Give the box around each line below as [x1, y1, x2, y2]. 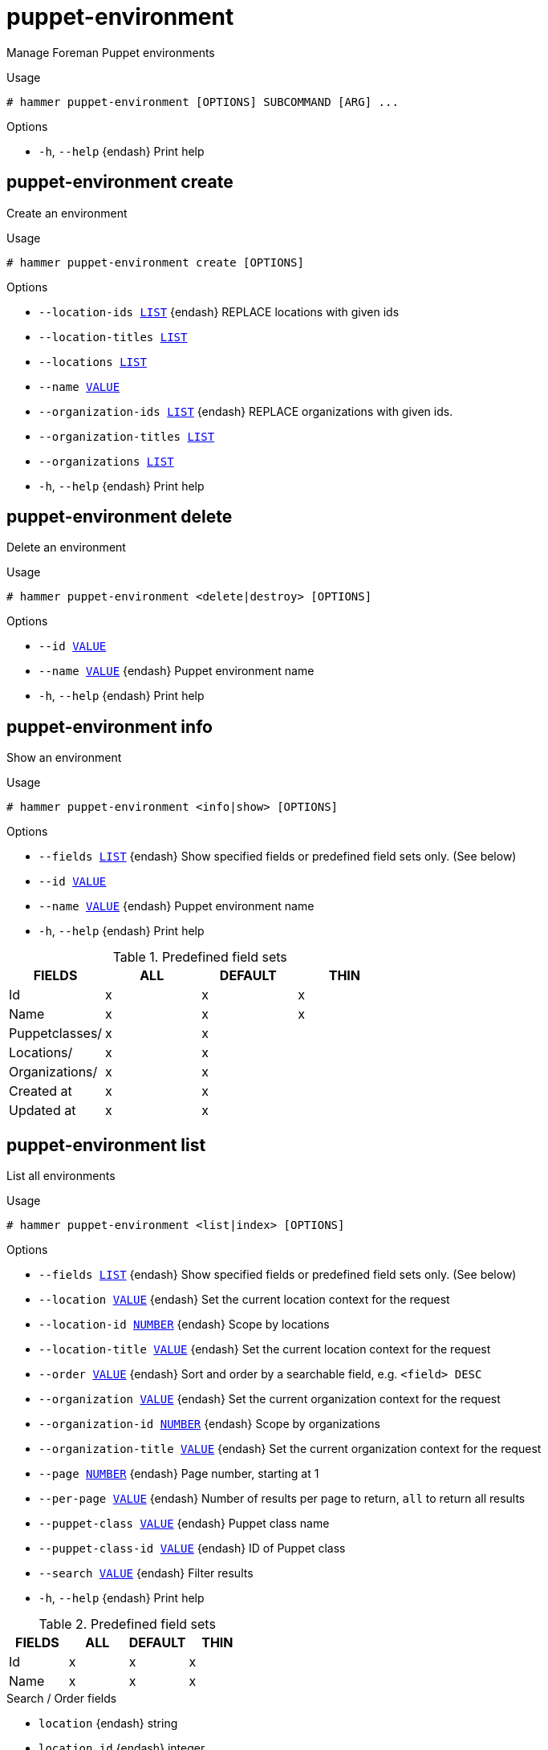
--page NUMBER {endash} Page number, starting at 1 [39, 1467, 319, 1481]
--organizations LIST [39, 454, 174, 468]
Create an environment [6, 206, 128, 220]
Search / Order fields [6, 1691, 117, 1706]
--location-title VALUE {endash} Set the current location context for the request [39, 1342, 491, 1357]
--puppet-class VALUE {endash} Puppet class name [39, 1516, 330, 1531]
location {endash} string [39, 1716, 178, 1731]
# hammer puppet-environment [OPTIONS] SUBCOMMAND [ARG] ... [6, 95, 399, 108]
